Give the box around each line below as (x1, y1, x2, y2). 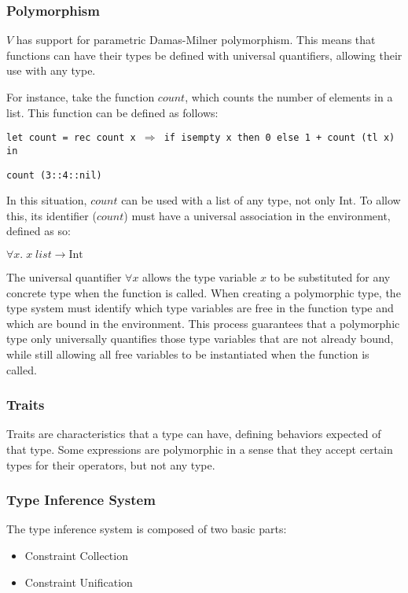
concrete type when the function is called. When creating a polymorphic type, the (6, 284, 401, 300)
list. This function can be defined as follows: (6, 104, 219, 120)
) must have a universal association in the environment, (123, 207, 391, 223)
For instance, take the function (6, 89, 155, 105)
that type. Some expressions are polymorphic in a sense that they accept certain (6, 440, 393, 457)
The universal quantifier (6, 268, 122, 285)
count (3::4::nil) (6, 169, 102, 181)
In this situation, (6, 192, 87, 208)
